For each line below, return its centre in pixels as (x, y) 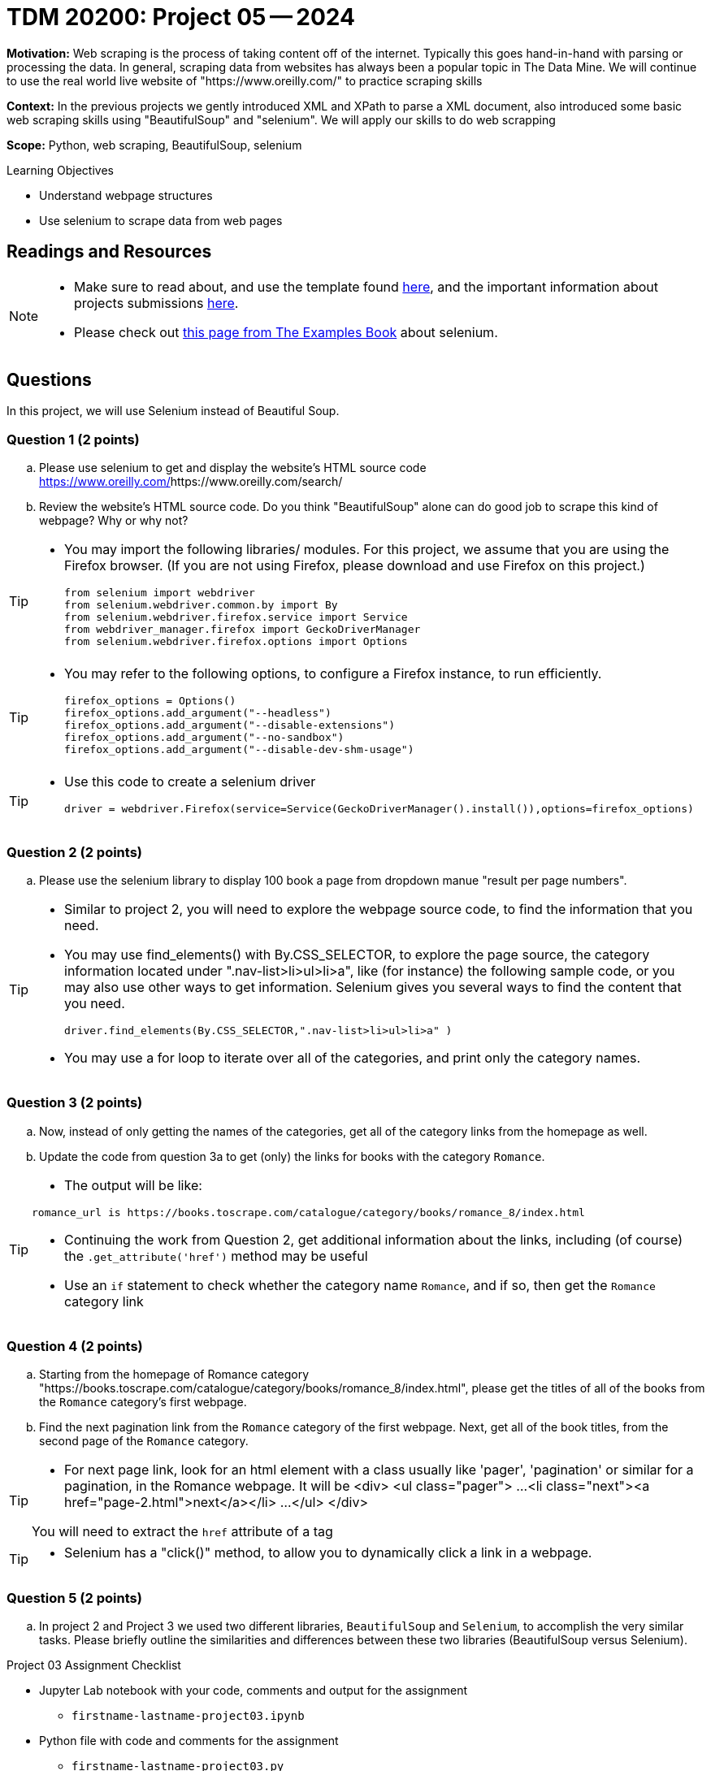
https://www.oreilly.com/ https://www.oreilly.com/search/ (191, 482)
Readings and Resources (109, 252)
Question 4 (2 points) (75, 1347)
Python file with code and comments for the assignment (189, 1741)
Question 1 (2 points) (73, 439)
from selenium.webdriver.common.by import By (201, 605)
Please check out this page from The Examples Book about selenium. (286, 332)
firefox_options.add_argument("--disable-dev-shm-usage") (239, 750)
